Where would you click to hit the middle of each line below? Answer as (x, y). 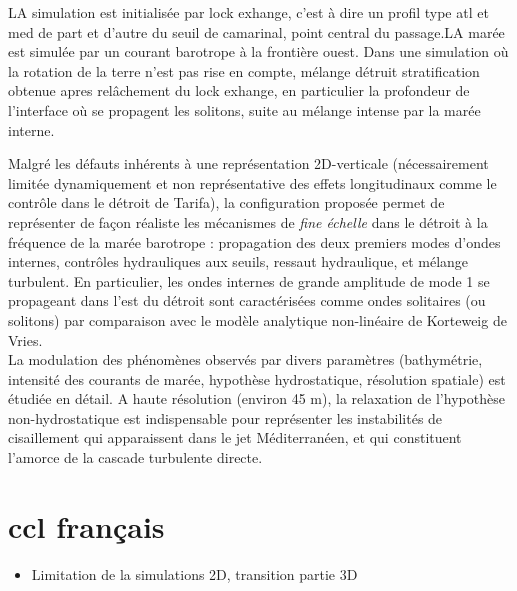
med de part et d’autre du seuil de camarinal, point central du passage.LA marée (256, 31)
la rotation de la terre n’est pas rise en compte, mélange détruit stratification (244, 70)
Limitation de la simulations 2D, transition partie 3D (194, 573)
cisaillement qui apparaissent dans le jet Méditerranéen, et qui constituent (235, 437)
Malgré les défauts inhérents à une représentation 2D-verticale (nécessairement (248, 163)
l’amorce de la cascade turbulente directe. (135, 457)
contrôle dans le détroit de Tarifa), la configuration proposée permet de (226, 202)
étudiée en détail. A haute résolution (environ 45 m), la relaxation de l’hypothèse (256, 398)
